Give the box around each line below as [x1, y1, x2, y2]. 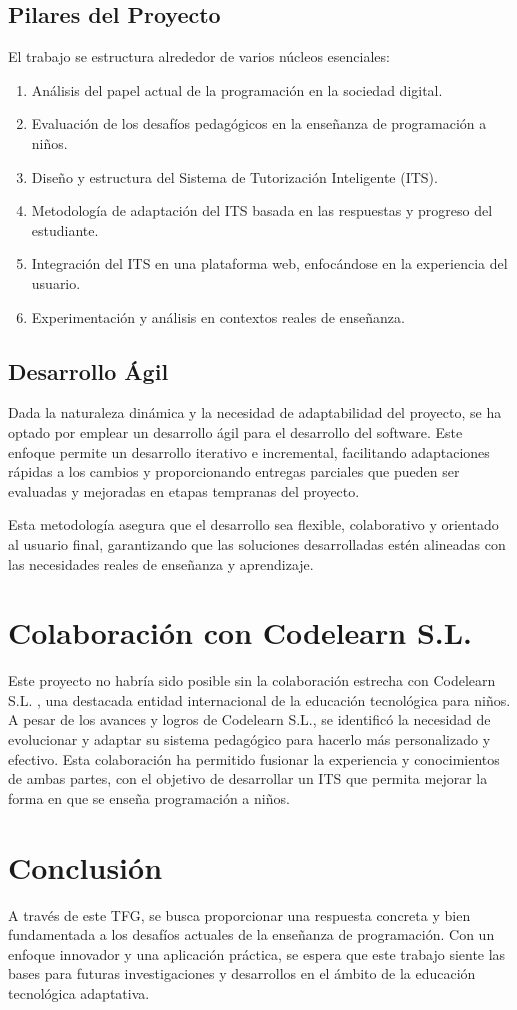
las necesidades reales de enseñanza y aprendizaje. [8, 553, 314, 574]
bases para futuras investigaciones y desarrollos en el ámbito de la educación [8, 963, 476, 984]
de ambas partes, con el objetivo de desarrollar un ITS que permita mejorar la [8, 768, 488, 789]
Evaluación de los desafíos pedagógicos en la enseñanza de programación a [31, 113, 487, 134]
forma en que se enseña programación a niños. [8, 787, 290, 808]
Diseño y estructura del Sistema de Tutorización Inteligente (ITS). [31, 166, 438, 187]
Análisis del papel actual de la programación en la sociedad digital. [31, 79, 443, 100]
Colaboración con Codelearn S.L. [8, 612, 473, 653]
